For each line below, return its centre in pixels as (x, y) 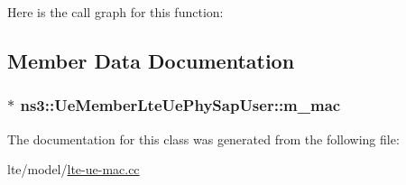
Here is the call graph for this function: (115, 12)
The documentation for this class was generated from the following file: (203, 139)
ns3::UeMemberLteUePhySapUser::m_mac (180, 105)
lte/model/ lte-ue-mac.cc (74, 169)
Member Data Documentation (151, 60)
